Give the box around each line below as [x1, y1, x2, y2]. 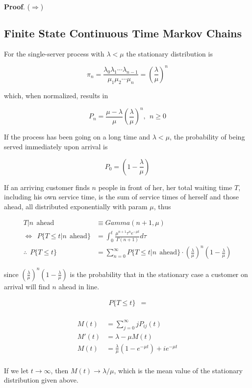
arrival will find [4, 281, 50, 291]
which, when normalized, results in [4, 90, 108, 101]
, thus [153, 201, 171, 211]
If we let [4, 365, 29, 375]
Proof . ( [4, 1, 30, 11]
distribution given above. [4, 375, 78, 385]
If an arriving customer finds [4, 182, 90, 192]
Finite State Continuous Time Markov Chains [4, 25, 242, 40]
